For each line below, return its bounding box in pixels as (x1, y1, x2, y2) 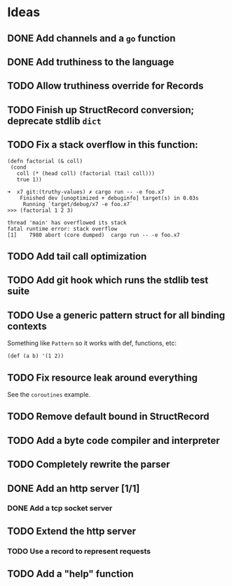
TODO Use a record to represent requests (7, 546, 151, 556)
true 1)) (16, 176, 42, 183)
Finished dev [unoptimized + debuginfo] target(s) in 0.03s (20, 194, 199, 201)
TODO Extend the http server (7, 525, 137, 537)
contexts (7, 320, 47, 332)
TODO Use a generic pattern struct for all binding (7, 309, 226, 321)
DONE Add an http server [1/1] (7, 483, 140, 495)
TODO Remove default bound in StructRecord (7, 411, 210, 423)
